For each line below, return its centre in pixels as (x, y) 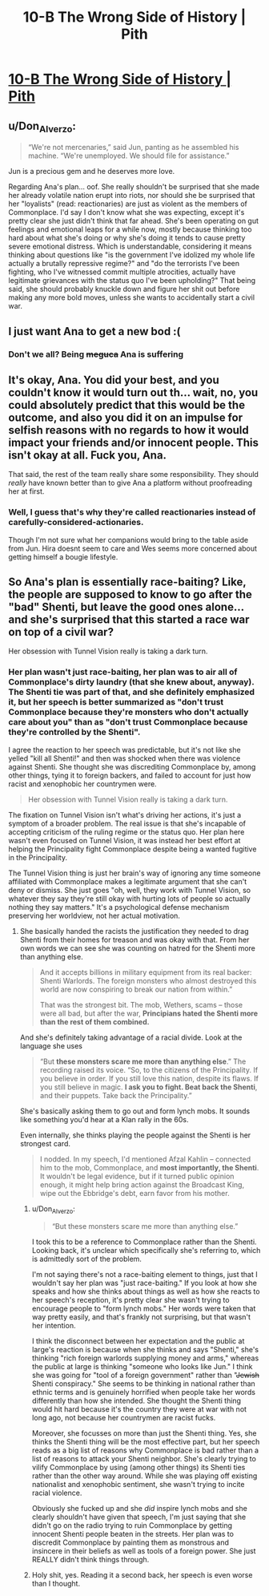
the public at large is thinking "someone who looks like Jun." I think (142, 1366)
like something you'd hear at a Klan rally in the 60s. (104, 1119)
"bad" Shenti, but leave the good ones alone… (126, 607)
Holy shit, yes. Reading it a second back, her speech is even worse (142, 1574)
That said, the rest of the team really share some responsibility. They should (133, 475)
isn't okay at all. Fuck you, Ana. (87, 455)
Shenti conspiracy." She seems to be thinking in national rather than (144, 1384)
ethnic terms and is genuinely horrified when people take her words (144, 1392)
